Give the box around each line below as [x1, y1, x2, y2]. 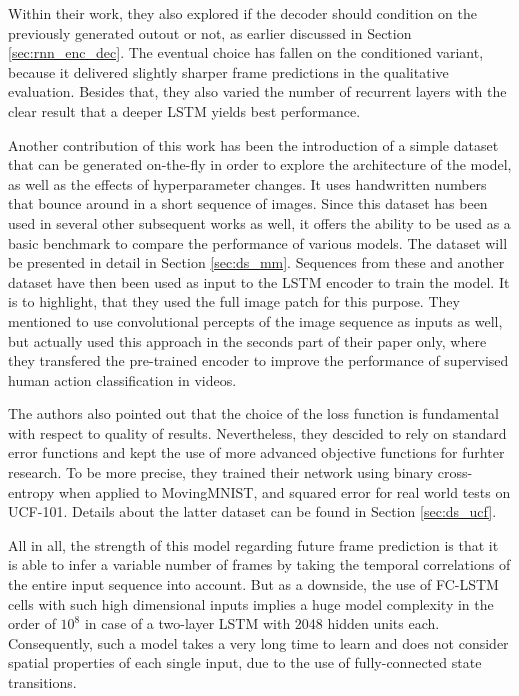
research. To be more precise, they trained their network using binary [8, 462, 434, 483]
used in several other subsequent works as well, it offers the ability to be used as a [8, 212, 511, 233]
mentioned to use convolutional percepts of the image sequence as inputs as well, [8, 310, 503, 331]
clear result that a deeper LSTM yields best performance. [8, 100, 361, 121]
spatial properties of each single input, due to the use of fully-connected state [8, 652, 482, 673]
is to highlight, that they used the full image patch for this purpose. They [8, 291, 460, 312]
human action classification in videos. [8, 369, 237, 390]
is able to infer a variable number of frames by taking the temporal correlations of [8, 554, 511, 575]
